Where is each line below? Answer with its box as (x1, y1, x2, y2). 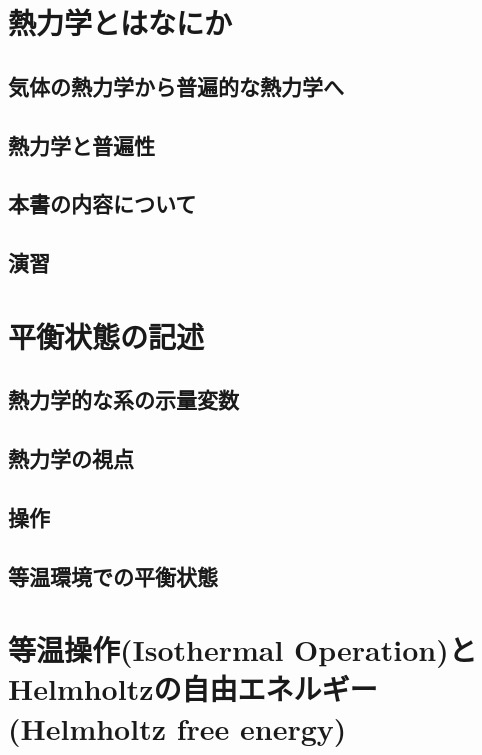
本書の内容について (8, 188, 197, 219)
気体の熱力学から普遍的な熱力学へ (8, 70, 344, 101)
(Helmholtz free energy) (8, 707, 347, 748)
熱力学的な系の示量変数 (8, 384, 239, 415)
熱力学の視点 (8, 443, 134, 474)
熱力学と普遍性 (8, 129, 155, 160)
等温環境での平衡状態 (8, 560, 218, 591)
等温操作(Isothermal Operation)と (8, 629, 477, 670)
